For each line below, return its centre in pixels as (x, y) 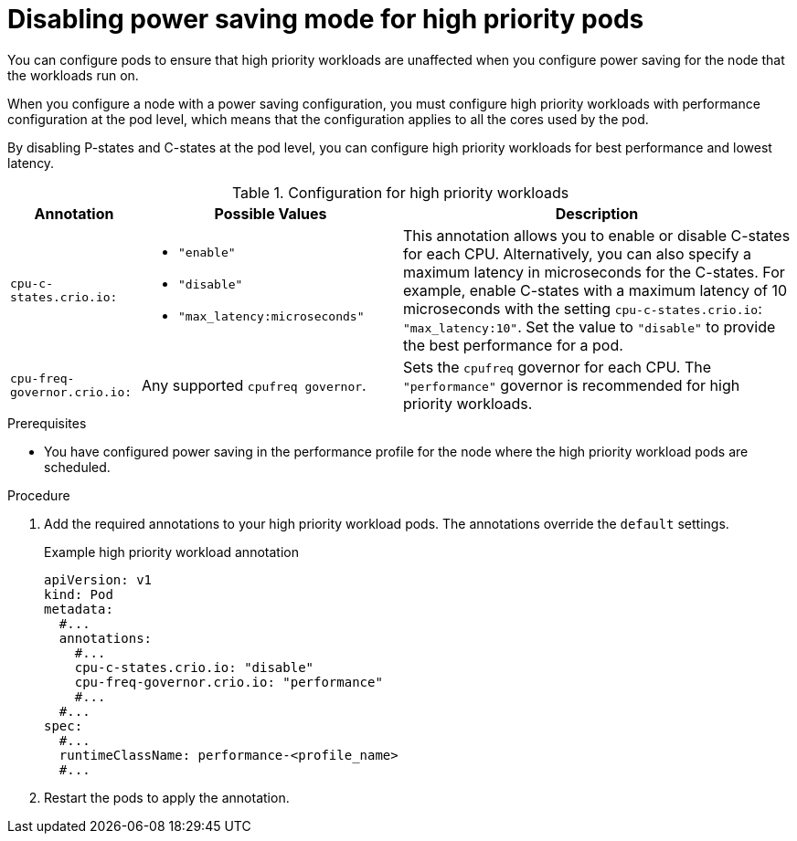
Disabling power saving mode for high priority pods (326, 19)
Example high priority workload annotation (171, 552)
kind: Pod (79, 594)
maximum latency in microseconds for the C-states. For (594, 272)
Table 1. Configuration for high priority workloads (400, 192)
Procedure (39, 495)
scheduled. (77, 467)
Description (597, 213)
